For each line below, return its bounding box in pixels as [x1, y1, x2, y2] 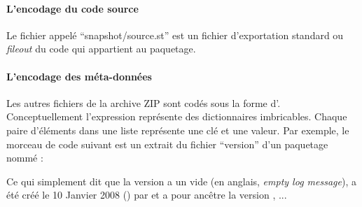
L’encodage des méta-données [6, 69, 152, 83]
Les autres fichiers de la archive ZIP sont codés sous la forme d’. [6, 95, 281, 110]
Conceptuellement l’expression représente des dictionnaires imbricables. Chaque [6, 109, 347, 124]
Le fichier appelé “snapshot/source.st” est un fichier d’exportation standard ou [6, 27, 344, 42]
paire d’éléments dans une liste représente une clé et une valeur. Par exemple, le [6, 122, 349, 137]
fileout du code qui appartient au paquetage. [6, 41, 196, 56]
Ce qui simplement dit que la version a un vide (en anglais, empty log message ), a [6, 173, 356, 188]
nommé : [6, 150, 43, 165]
